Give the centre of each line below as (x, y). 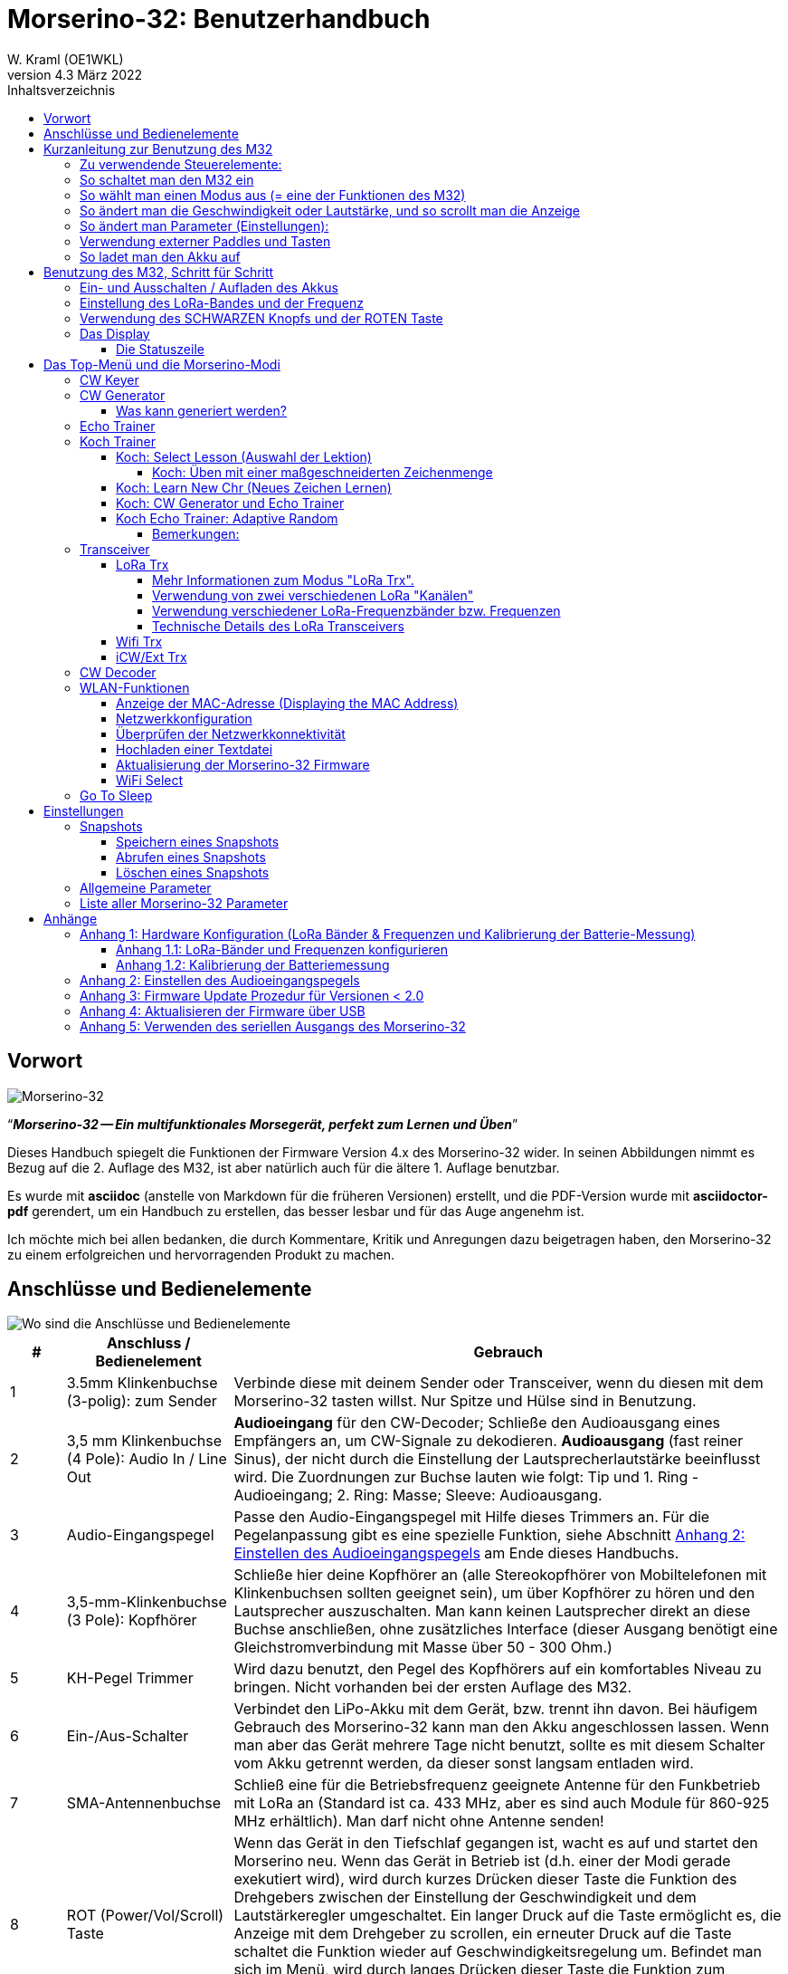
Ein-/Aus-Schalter (128, 1736)
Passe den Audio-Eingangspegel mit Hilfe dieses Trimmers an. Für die (472, 1517)
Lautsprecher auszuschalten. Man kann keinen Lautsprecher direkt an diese (492, 1611)
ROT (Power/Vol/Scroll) (145, 1916)
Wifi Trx (139, 641)
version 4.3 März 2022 (75, 74)
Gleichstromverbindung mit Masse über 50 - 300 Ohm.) (423, 1648)
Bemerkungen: (196, 533)
